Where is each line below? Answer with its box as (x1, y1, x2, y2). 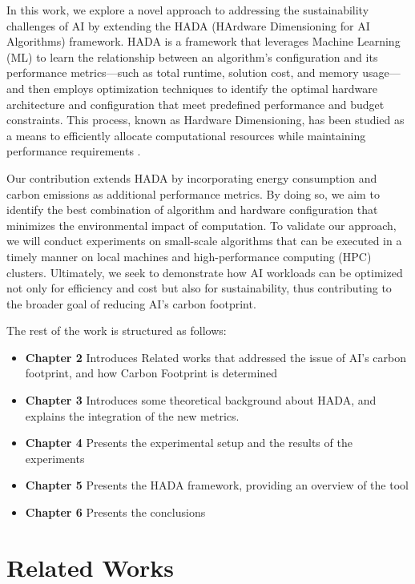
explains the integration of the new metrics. (25, 407, 240, 424)
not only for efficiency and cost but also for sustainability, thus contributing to (6, 280, 392, 296)
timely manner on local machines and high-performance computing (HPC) (6, 248, 372, 264)
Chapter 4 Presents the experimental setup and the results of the (25, 434, 353, 451)
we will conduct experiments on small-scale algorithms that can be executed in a (6, 232, 402, 249)
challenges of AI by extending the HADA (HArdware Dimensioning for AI (6, 17, 370, 34)
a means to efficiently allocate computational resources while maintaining (6, 127, 366, 143)
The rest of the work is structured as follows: (6, 322, 227, 339)
